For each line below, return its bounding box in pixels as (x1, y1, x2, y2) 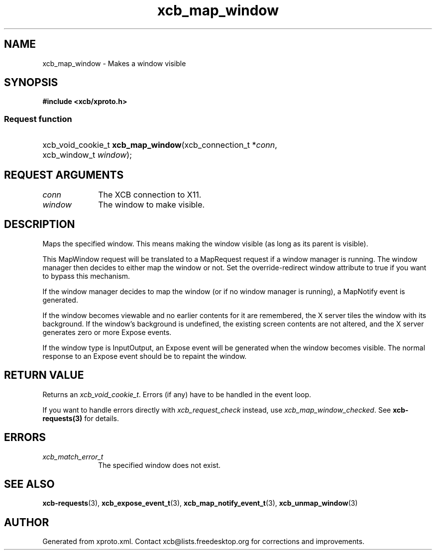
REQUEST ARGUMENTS (4, 168, 124, 181)
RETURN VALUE (4, 369, 84, 382)
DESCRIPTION (4, 218, 75, 231)
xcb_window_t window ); (42, 150, 132, 160)
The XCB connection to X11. (98, 190, 202, 200)
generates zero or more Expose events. (42, 328, 172, 336)
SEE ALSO (4, 477, 55, 490)
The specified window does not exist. (98, 460, 221, 469)
